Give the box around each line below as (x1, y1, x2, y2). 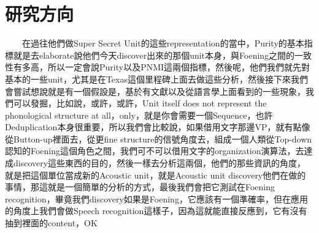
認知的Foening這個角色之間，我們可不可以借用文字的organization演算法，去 (5, 144, 304, 157)
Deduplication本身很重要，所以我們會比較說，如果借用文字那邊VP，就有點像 (5, 120, 310, 133)
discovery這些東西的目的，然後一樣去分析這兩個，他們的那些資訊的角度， (13, 157, 306, 169)
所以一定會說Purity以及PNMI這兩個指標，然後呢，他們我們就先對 (47, 61, 310, 73)
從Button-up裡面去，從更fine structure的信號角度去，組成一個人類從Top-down (5, 132, 312, 145)
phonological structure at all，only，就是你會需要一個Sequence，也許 (5, 108, 273, 121)
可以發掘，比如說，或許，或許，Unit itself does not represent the (13, 97, 267, 109)
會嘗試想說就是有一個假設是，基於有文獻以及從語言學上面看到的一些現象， (5, 84, 306, 97)
